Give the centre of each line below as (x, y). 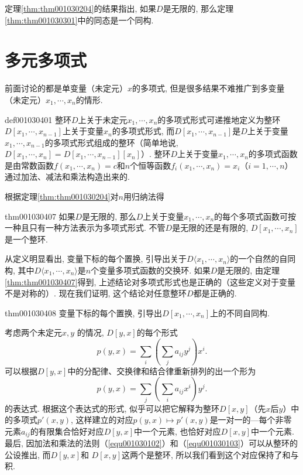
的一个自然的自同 (263, 259)
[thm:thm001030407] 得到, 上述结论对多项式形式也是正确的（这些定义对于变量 (150, 281)
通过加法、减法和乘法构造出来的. (67, 177)
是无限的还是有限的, (210, 228)
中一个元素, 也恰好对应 (178, 431)
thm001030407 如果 (40, 216)
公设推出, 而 (28, 454)
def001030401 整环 (38, 119)
